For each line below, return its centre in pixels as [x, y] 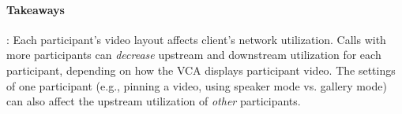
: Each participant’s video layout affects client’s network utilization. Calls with [196, 39]
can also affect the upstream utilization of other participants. [154, 101]
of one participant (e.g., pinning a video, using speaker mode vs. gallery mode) [197, 85]
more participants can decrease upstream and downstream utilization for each [194, 55]
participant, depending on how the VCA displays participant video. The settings [201, 70]
